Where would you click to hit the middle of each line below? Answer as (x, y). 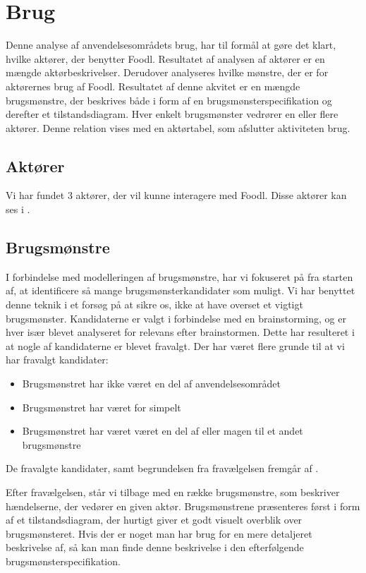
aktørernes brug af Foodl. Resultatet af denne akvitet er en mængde (153, 86)
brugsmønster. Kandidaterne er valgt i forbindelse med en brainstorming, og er (176, 318)
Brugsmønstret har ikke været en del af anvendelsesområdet (152, 384)
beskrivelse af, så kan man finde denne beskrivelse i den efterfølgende (155, 547)
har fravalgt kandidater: (57, 360)
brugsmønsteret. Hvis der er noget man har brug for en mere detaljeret (159, 533)
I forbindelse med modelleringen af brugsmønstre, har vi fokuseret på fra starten (179, 276)
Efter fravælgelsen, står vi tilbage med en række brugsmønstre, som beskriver (173, 492)
